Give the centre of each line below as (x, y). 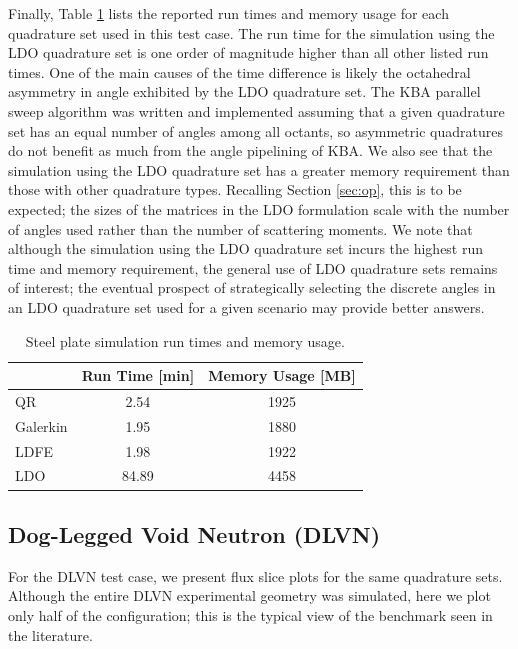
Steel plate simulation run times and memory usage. (185, 340)
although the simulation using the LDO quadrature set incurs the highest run (246, 248)
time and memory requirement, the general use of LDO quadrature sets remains (253, 267)
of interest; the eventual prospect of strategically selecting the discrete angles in (252, 287)
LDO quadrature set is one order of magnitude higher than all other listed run (248, 52)
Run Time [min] (138, 375)
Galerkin (41, 425)
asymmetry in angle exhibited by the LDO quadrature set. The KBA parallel (244, 91)
